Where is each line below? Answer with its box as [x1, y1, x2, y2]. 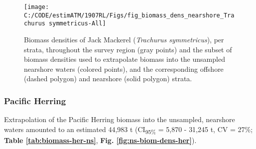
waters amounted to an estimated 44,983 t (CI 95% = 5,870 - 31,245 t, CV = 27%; [4, 124, 253, 136]
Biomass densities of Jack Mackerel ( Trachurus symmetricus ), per [24, 34, 224, 44]
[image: [24, 3, 49, 10]
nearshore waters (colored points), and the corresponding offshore [24, 63, 224, 74]
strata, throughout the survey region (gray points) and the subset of [24, 44, 232, 54]
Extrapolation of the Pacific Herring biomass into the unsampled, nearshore [4, 114, 235, 125]
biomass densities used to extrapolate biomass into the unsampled [24, 54, 225, 64]
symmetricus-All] [49, 20, 106, 27]
